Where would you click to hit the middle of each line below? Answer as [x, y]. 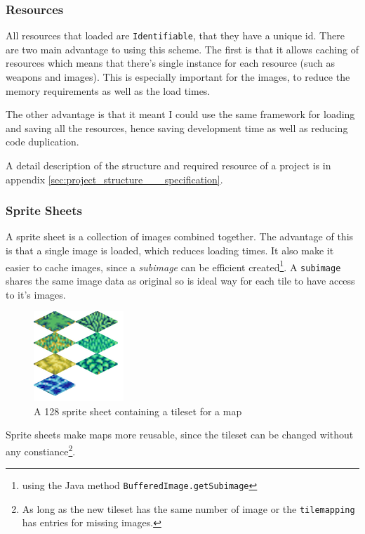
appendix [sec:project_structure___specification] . [114, 179]
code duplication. [42, 142]
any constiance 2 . [41, 450]
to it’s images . [36, 294]
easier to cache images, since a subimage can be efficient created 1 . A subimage [173, 266]
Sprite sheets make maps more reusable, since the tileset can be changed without [180, 435]
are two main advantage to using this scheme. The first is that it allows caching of [182, 49]
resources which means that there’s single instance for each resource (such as [171, 63]
